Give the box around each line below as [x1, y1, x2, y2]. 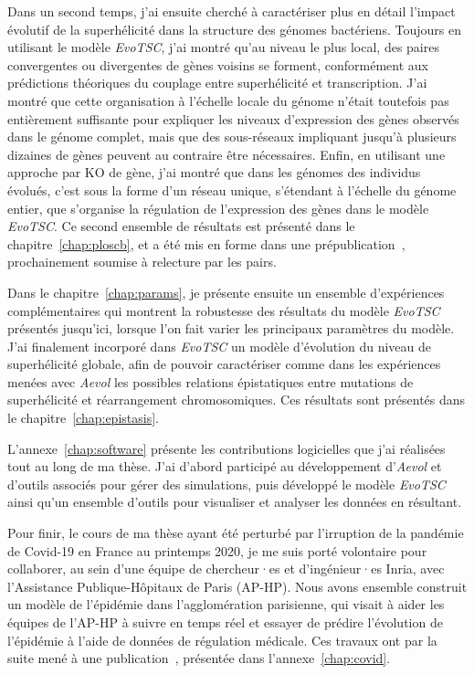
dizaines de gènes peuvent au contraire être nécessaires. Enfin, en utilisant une [7, 144, 446, 163]
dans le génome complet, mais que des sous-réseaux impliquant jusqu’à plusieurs [7, 127, 457, 146]
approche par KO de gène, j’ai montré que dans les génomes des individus [7, 163, 421, 182]
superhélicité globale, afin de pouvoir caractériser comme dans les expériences [7, 354, 441, 374]
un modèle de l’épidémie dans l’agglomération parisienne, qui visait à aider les [7, 595, 445, 614]
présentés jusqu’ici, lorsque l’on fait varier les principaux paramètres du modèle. [7, 319, 455, 338]
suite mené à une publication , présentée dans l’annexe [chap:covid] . [7, 648, 391, 668]
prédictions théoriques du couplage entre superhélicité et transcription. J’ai [7, 73, 427, 92]
